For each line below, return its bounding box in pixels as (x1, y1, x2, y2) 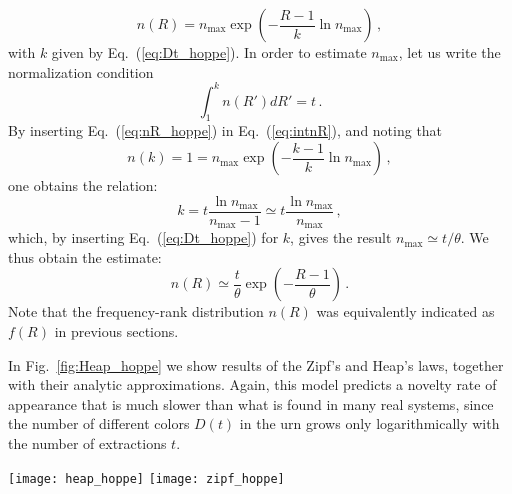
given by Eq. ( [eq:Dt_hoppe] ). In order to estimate (51, 42, 367, 62)
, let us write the (398, 42, 501, 62)
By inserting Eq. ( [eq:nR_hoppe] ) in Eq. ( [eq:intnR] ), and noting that (8, 120, 443, 141)
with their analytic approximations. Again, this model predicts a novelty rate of (8, 374, 497, 395)
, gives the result (290, 227, 392, 248)
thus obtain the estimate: (8, 246, 162, 267)
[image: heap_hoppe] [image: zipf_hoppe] (8, 471, 285, 486)
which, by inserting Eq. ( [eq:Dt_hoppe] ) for (8, 227, 279, 248)
